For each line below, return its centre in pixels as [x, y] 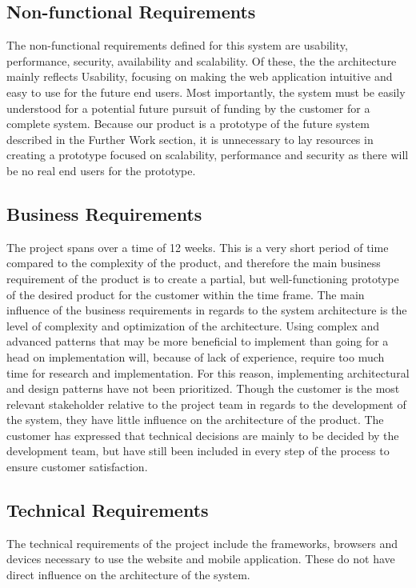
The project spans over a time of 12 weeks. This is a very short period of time [198, 247]
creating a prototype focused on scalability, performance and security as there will [208, 155]
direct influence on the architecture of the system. [128, 575]
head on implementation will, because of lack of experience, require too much [196, 356]
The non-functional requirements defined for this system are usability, [177, 45]
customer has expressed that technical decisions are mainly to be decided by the [203, 435]
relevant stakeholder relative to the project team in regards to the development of [206, 404]
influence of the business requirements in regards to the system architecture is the [207, 310]
